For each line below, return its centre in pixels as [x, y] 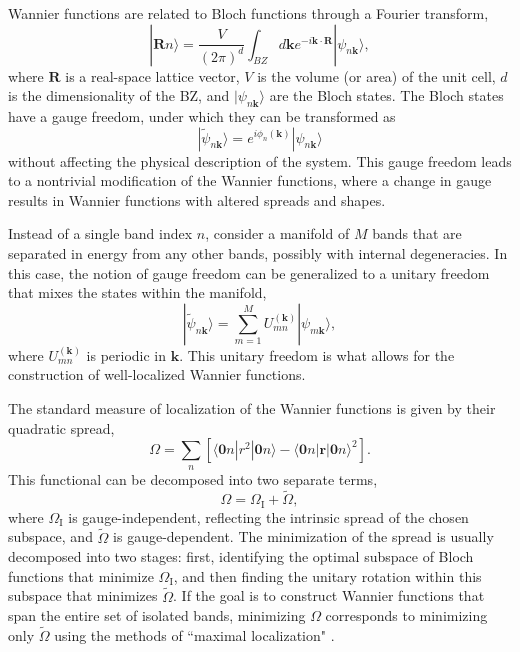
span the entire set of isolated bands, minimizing [157, 615]
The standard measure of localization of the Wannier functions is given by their [252, 407]
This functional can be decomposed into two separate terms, [193, 478]
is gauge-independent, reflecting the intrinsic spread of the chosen [268, 516]
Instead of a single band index [100, 233]
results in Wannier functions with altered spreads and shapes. [197, 199]
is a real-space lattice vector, [152, 75]
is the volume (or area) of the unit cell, [376, 75]
